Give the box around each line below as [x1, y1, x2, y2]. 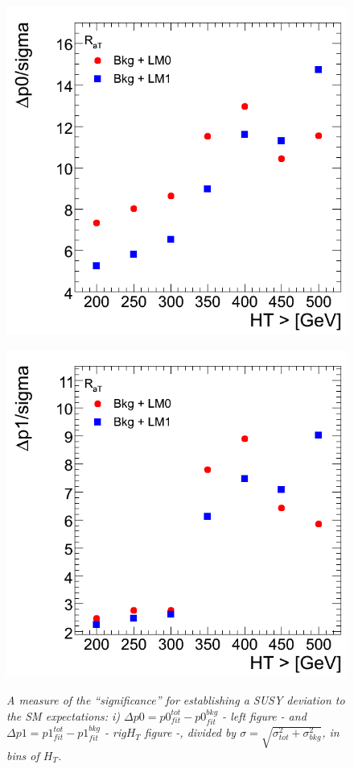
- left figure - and [222, 707, 307, 724]
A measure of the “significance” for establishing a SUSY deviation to [6, 692, 345, 709]
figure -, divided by [144, 724, 237, 741]
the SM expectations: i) [6, 707, 121, 724]
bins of [6, 747, 39, 763]
